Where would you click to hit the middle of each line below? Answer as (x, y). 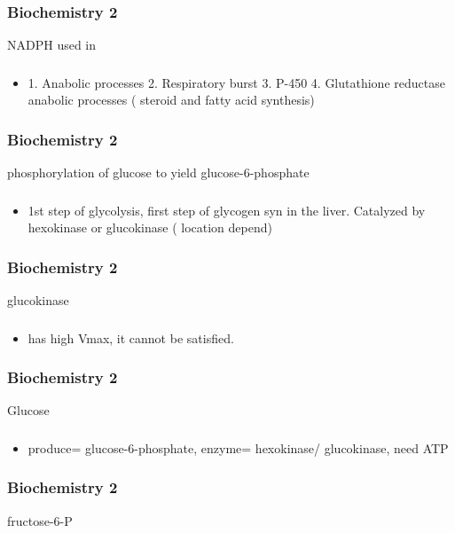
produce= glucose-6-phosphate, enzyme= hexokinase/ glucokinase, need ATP (238, 447)
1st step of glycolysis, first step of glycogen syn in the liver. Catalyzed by (227, 210)
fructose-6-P (40, 520)
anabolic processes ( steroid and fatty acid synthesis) (171, 100)
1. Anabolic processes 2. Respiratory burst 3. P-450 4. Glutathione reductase (236, 82)
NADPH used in (52, 45)
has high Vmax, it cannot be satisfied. (131, 337)
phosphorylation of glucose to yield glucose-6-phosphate (158, 172)
